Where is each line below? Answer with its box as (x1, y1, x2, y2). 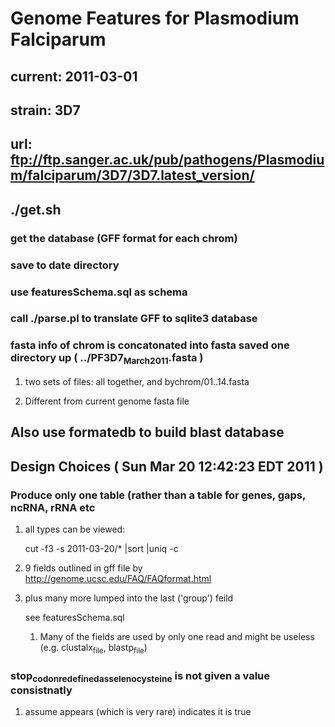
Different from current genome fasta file (24, 395, 190, 407)
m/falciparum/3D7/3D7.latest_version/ (10, 167, 255, 184)
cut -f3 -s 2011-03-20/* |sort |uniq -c (24, 543, 179, 555)
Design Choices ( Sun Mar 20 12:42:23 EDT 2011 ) (10, 458, 324, 475)
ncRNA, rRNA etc (10, 500, 96, 514)
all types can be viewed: (24, 523, 126, 536)
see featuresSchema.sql (24, 612, 125, 624)
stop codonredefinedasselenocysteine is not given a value (10, 668, 271, 685)
